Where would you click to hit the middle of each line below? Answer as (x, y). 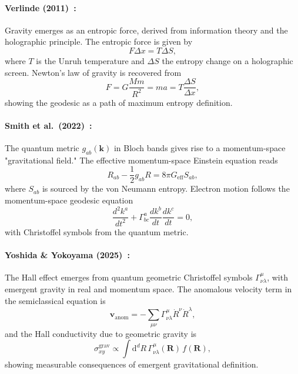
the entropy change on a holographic (227, 60)
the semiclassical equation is (55, 300)
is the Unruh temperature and (90, 60)
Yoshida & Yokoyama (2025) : (67, 254)
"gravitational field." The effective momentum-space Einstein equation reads (141, 160)
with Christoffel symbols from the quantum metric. (97, 231)
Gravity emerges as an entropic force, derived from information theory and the (146, 30)
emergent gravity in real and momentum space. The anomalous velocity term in (148, 289)
